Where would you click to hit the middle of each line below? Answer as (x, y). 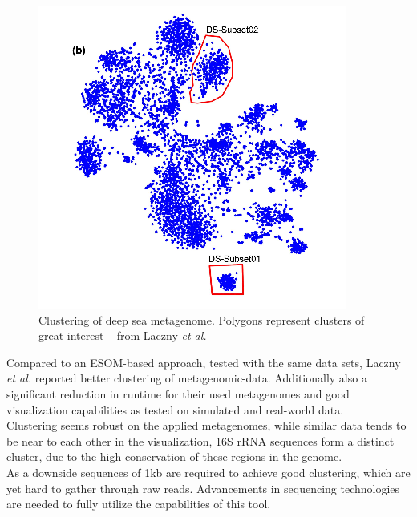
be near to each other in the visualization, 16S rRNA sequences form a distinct (200, 440)
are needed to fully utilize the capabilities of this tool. (139, 504)
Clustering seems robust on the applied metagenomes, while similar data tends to (206, 425)
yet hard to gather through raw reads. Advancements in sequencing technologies (203, 488)
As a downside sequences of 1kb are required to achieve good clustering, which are (208, 472)
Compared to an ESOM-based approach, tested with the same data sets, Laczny (204, 362)
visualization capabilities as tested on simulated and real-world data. (175, 409)
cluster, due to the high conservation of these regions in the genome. (174, 456)
